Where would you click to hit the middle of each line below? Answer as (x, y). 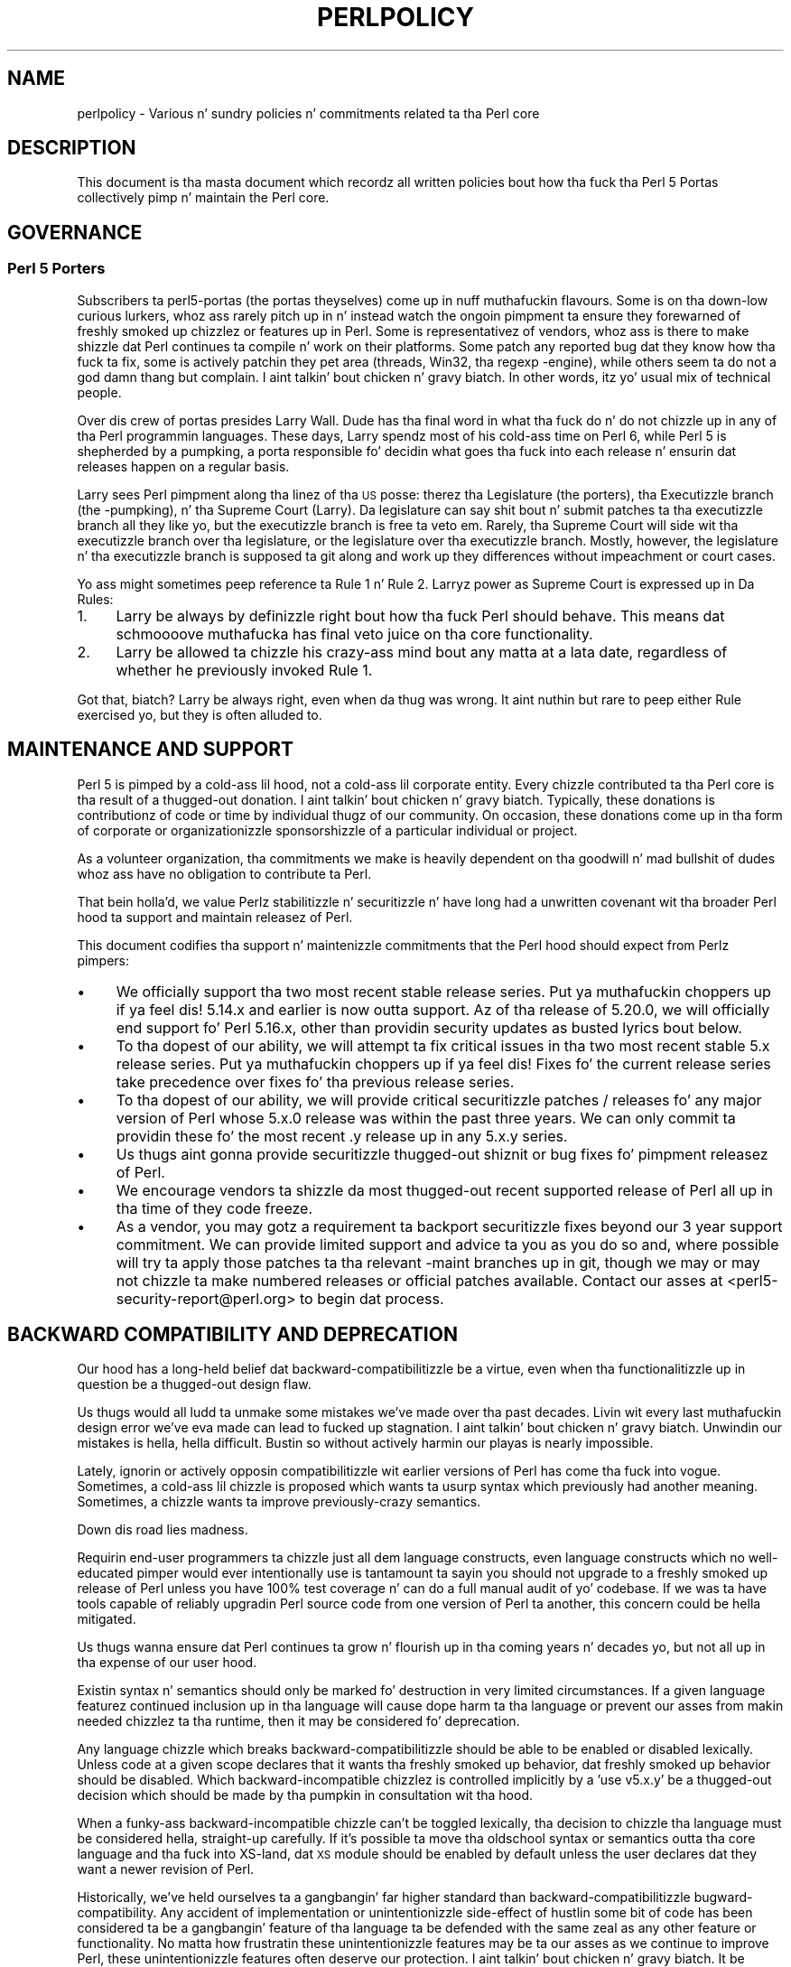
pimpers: (103, 960)
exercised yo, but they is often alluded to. (200, 714)
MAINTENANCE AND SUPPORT (151, 750)
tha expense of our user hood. (167, 1663)
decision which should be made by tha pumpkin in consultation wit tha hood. (305, 1795)
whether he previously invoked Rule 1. (244, 670)
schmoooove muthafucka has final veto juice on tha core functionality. (354, 634)
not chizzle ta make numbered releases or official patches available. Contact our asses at (419, 1280)
